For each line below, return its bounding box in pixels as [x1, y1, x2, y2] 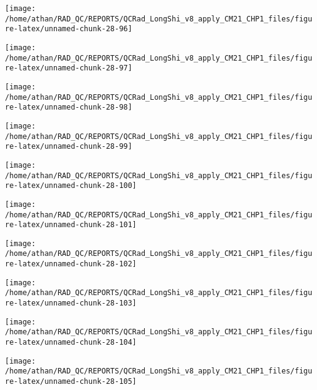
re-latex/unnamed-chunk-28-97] [5, 64, 132, 73]
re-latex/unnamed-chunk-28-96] [5, 24, 132, 34]
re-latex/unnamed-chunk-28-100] [5, 181, 137, 190]
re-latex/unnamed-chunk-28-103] [5, 299, 137, 308]
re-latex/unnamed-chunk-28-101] [5, 220, 137, 230]
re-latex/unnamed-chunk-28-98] [5, 103, 132, 112]
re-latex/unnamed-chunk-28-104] [5, 338, 137, 347]
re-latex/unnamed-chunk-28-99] [5, 142, 132, 151]
